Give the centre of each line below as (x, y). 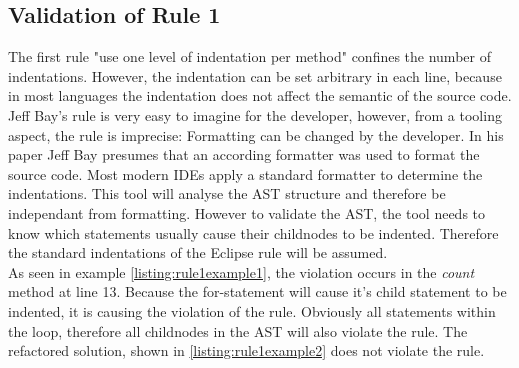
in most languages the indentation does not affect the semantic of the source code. (260, 95)
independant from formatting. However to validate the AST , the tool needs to (247, 212)
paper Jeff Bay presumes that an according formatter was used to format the (244, 154)
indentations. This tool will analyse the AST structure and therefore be (227, 193)
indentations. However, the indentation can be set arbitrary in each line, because (255, 75)
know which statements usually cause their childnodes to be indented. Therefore (253, 232)
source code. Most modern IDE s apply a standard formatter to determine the (245, 173)
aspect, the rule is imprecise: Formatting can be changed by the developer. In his (256, 134)
